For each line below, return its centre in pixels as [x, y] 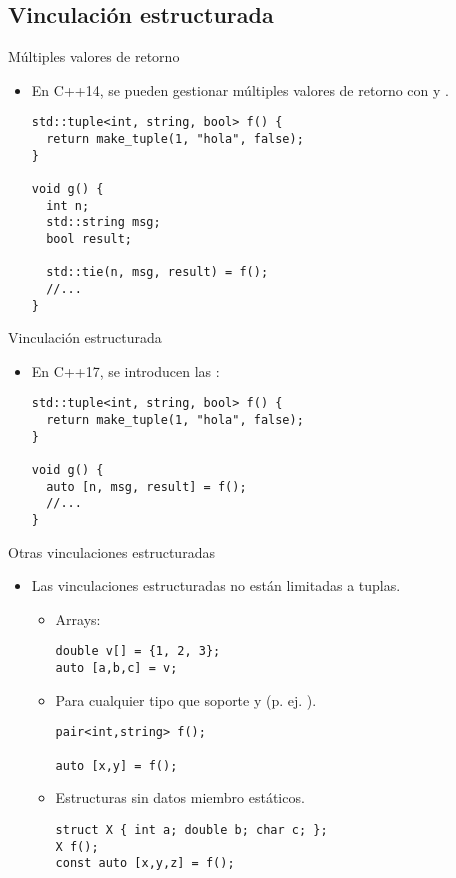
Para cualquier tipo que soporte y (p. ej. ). [186, 699]
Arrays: [78, 618]
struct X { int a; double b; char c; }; [191, 829]
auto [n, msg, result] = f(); [146, 486]
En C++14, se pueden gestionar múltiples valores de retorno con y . [240, 89]
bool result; [89, 238]
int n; [68, 205]
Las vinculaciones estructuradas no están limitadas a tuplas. [216, 585]
